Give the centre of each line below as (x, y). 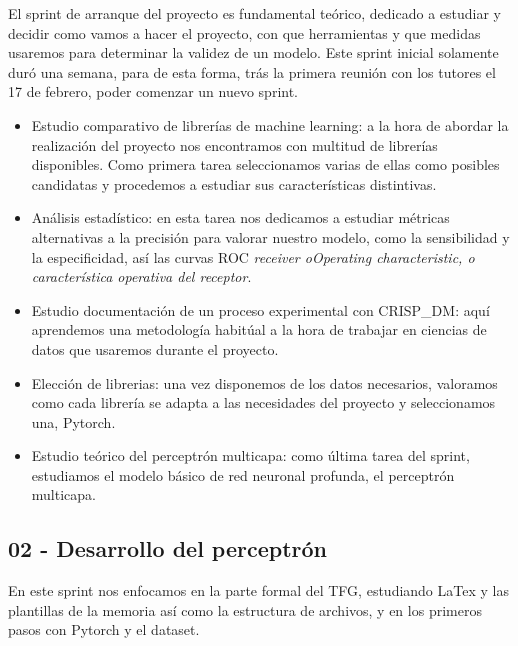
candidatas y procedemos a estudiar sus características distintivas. (234, 183)
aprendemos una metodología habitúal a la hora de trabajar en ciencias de (259, 329)
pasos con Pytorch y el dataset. (104, 629)
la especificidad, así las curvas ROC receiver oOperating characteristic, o (253, 256)
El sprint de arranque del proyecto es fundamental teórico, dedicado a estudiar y (255, 13)
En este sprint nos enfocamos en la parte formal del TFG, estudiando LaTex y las (258, 590)
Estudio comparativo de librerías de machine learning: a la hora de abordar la (270, 124)
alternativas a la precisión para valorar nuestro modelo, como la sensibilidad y (270, 236)
